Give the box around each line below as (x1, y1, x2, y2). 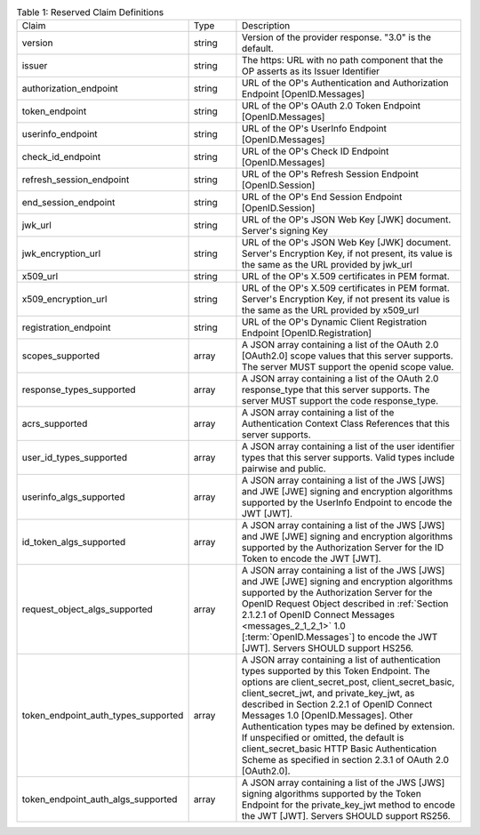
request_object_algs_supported (21, 603, 153, 615)
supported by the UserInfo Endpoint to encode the (241, 496, 452, 509)
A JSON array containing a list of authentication (241, 654, 441, 666)
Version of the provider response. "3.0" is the (241, 31, 431, 44)
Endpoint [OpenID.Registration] (241, 327, 372, 340)
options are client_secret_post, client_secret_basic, (241, 676, 455, 688)
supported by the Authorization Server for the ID (241, 542, 444, 554)
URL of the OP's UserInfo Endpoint (241, 123, 387, 135)
